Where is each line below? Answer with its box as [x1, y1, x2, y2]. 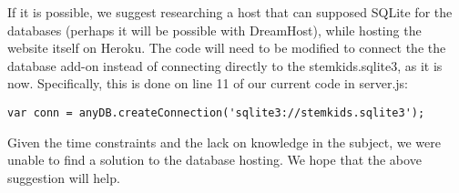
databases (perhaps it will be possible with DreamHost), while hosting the [7, 20, 422, 39]
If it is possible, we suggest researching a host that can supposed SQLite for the [7, 3, 453, 21]
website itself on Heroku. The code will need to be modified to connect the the [7, 38, 446, 57]
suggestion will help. [7, 168, 120, 187]
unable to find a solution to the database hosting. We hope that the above [7, 150, 422, 169]
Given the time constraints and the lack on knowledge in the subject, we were [7, 132, 441, 151]
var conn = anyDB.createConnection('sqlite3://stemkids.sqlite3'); [7, 106, 425, 119]
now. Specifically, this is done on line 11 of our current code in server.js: [7, 74, 408, 93]
